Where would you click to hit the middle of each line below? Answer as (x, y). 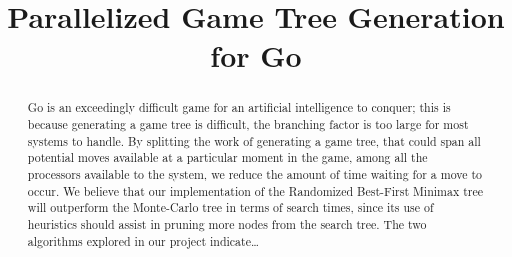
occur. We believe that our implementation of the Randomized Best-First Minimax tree (255, 190)
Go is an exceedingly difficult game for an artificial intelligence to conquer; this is (239, 107)
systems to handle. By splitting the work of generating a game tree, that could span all (254, 140)
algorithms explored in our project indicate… (143, 240)
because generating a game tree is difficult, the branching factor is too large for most (248, 124)
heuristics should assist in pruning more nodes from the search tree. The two (227, 223)
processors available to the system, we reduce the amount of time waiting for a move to (255, 173)
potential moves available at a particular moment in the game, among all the (227, 157)
